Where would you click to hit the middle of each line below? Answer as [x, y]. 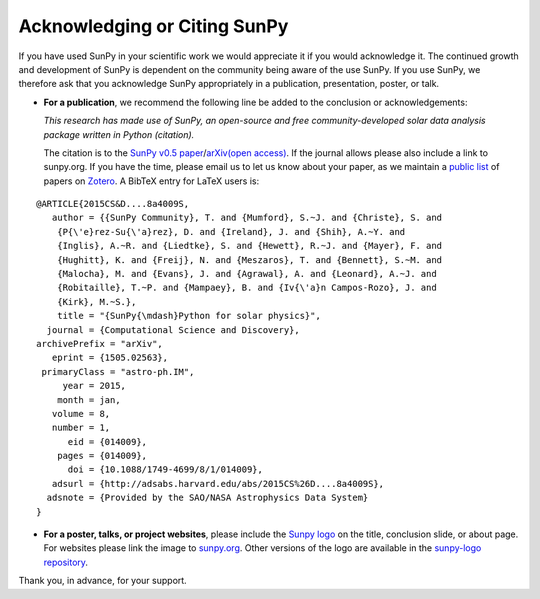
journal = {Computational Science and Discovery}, [173, 329]
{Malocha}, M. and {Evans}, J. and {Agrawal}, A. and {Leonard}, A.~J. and [246, 274]
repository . [66, 562]
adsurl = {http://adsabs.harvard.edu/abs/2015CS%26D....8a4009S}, [218, 483]
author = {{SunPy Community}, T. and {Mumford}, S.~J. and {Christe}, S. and [247, 218]
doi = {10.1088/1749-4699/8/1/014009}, [165, 469]
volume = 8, [81, 413]
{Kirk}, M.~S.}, [96, 301]
